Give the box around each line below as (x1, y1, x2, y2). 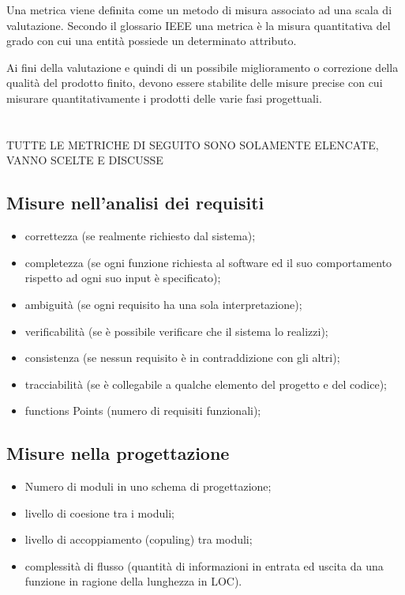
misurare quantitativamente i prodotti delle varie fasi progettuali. (6, 89, 322, 106)
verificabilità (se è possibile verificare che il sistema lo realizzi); (24, 322, 328, 339)
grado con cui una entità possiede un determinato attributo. (6, 32, 297, 49)
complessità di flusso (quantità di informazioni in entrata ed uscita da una (24, 557, 384, 574)
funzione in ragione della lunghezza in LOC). (24, 573, 242, 589)
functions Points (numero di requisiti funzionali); (24, 402, 261, 419)
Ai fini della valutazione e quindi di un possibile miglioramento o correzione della (6, 58, 399, 75)
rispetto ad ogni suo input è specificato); (24, 269, 221, 286)
